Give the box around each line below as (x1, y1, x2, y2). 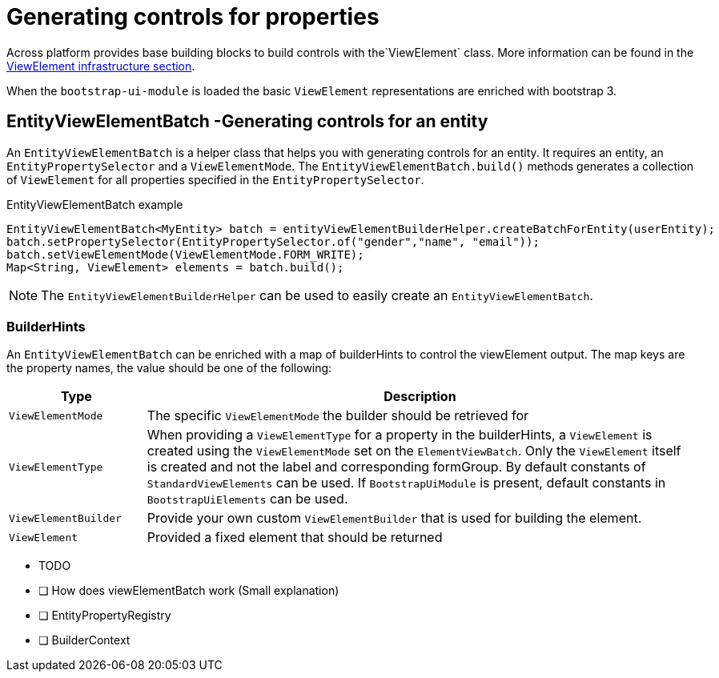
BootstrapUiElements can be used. (147, 491, 348, 507)
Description (384, 388, 456, 405)
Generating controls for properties (6, 3, 380, 30)
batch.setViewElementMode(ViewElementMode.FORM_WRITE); (6, 247, 364, 261)
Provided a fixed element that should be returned (147, 529, 443, 546)
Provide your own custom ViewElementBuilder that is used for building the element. (147, 510, 642, 527)
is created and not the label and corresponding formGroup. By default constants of (147, 459, 646, 475)
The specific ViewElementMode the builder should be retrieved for (147, 407, 529, 424)
